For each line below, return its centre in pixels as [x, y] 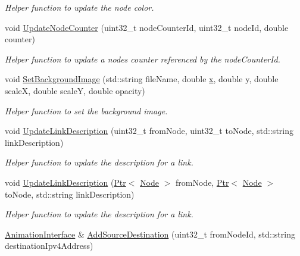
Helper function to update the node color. [79, 7]
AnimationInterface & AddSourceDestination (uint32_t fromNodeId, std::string [150, 234]
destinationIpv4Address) [49, 246]
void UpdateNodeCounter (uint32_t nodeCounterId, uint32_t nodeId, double [147, 27]
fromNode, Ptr [202, 182]
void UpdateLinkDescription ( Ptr [65, 182]
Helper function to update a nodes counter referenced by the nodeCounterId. [143, 59]
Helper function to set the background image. [86, 110]
